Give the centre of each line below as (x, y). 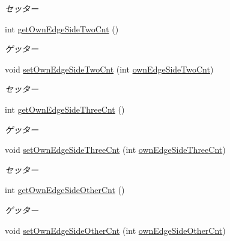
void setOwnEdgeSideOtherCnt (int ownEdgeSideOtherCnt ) (115, 230)
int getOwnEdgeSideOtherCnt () (65, 190)
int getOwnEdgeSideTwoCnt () (62, 28)
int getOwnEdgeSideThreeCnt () (65, 109)
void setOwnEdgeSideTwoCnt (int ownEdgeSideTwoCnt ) (109, 69)
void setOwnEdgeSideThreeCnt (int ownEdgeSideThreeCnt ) (115, 150)
